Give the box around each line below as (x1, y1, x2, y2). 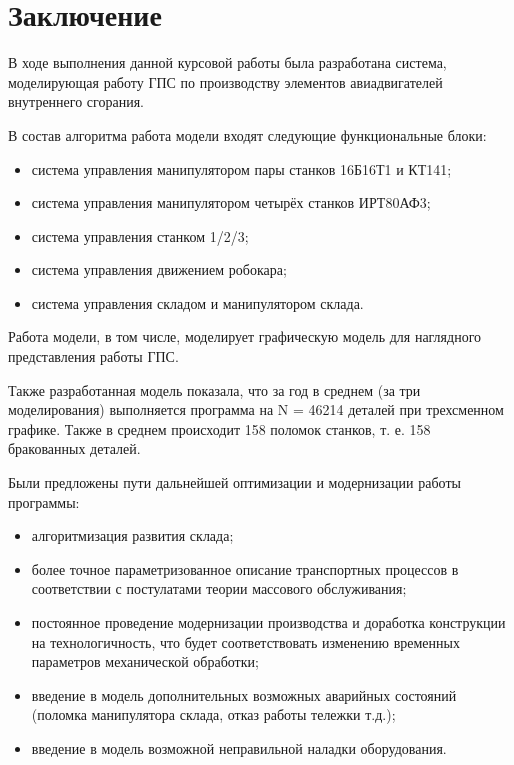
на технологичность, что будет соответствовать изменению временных (31, 631, 460, 652)
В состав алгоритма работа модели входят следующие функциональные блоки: (8, 124, 487, 145)
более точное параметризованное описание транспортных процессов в (31, 558, 459, 579)
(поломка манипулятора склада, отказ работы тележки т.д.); (31, 704, 396, 725)
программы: (8, 491, 80, 512)
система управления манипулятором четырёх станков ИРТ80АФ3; (31, 192, 431, 213)
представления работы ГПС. (8, 346, 179, 367)
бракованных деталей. (8, 438, 141, 459)
